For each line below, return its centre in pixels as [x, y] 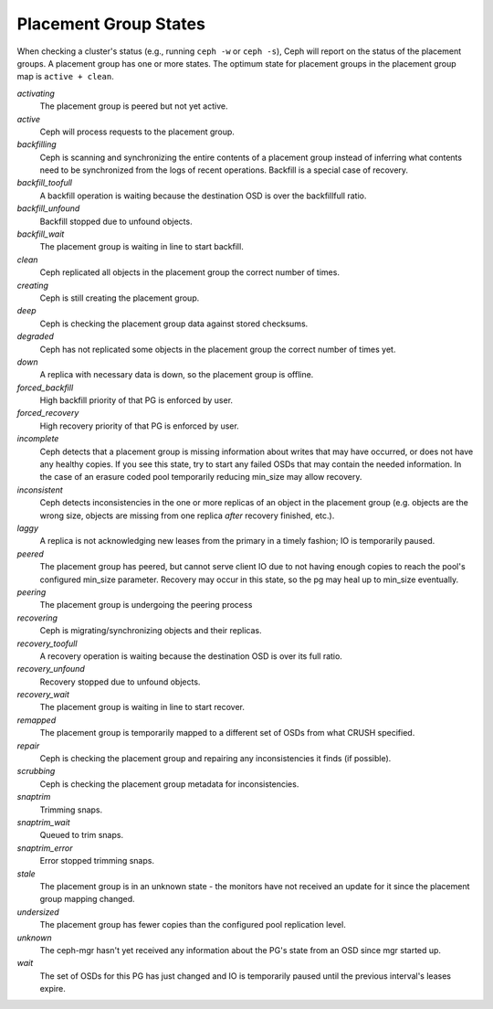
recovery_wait [43, 695]
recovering [37, 618]
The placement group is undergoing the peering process [146, 605]
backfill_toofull [45, 183]
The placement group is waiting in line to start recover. [142, 707]
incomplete [38, 439]
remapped [37, 720]
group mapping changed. [88, 899]
